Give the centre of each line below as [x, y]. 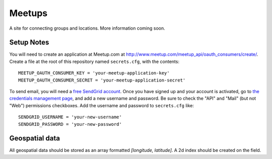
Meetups [28, 13]
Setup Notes [29, 43]
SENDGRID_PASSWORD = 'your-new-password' [70, 124]
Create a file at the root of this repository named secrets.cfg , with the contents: [94, 61]
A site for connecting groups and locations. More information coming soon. [87, 28]
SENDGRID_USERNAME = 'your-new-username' [70, 117]
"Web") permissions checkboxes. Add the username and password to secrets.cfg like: [101, 105]
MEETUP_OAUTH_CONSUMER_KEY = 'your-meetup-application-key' [94, 73]
